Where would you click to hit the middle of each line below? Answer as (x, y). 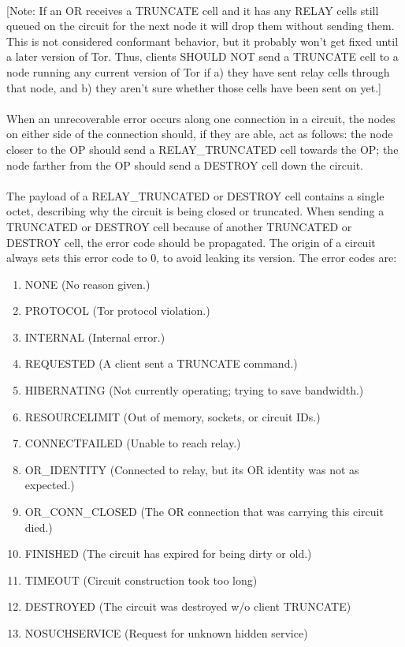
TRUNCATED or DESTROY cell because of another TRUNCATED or (179, 226)
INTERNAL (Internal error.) (95, 337)
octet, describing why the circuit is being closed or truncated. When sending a (195, 211)
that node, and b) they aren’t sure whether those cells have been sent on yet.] (194, 87)
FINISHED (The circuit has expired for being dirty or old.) (168, 554)
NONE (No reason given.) (87, 284)
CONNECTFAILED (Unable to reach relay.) (133, 443)
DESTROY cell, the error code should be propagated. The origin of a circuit (191, 242)
